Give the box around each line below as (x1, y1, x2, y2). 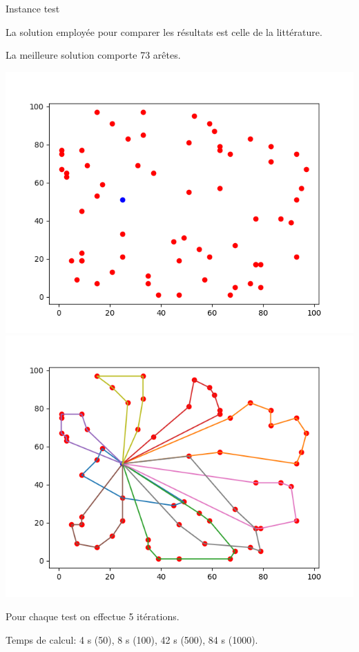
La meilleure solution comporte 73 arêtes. (6, 48, 181, 62)
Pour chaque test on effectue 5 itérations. (6, 608, 179, 623)
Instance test (6, 1, 60, 15)
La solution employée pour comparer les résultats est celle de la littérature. (6, 24, 322, 39)
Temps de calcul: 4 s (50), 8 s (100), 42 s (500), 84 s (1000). (6, 632, 258, 646)
